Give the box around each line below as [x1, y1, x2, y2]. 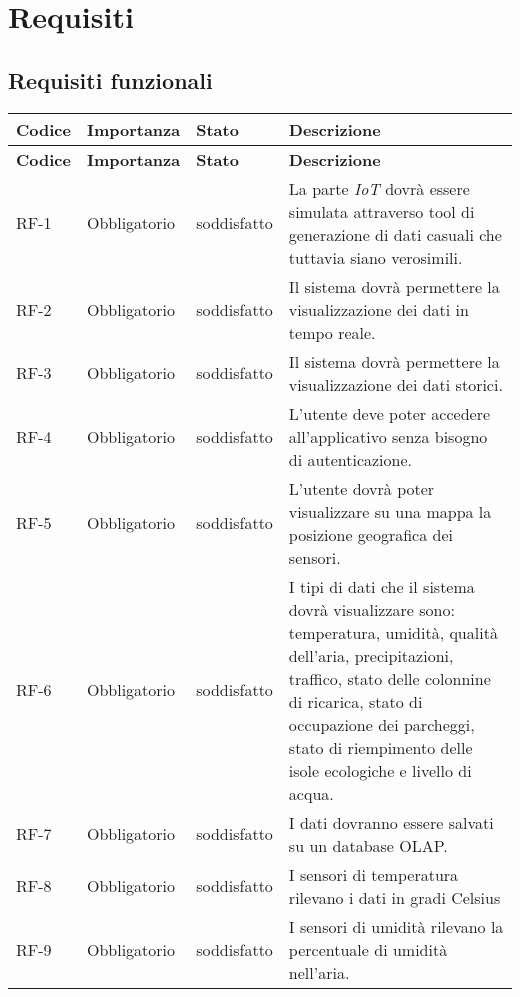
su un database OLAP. [288, 833, 448, 857]
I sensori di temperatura [288, 862, 459, 886]
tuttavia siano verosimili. [288, 245, 463, 269]
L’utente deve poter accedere [288, 401, 491, 425]
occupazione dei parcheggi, [288, 712, 475, 736]
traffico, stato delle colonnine [288, 666, 491, 690]
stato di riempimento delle [288, 735, 473, 759]
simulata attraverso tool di [288, 199, 475, 223]
